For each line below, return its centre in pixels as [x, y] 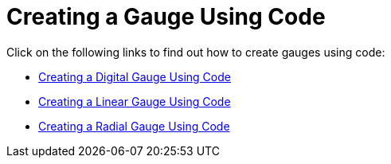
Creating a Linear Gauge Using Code [135, 101]
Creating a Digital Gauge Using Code [135, 76]
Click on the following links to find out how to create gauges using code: [196, 52]
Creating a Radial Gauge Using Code [134, 126]
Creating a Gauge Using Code [166, 17]
